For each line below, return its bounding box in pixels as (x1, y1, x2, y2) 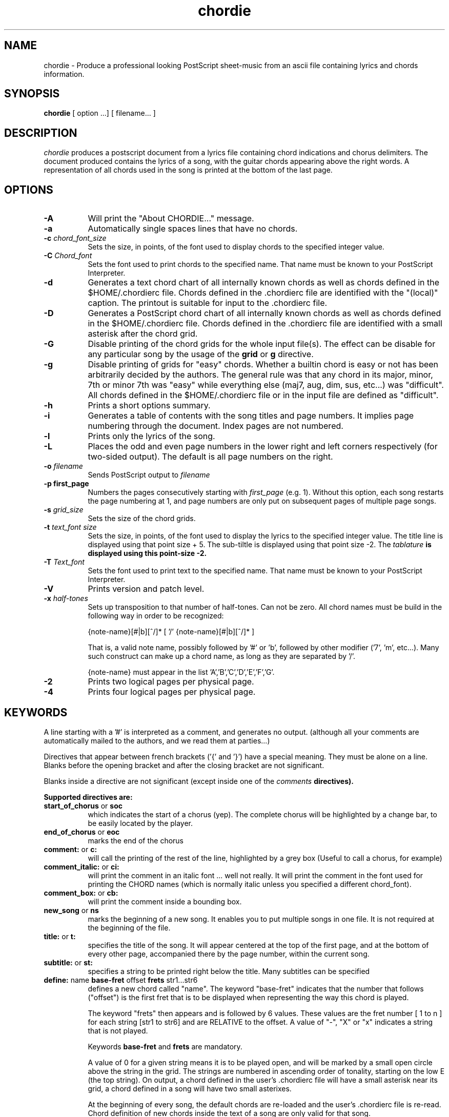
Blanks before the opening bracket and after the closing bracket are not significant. (44, 760, 324, 770)
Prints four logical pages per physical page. (88, 687, 256, 697)
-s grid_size (44, 505, 84, 514)
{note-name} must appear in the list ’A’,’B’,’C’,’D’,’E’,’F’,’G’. (88, 668, 275, 677)
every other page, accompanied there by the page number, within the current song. (88, 949, 370, 958)
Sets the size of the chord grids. (88, 514, 196, 523)
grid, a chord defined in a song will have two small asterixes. (88, 1084, 292, 1093)
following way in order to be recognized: (88, 611, 224, 620)
